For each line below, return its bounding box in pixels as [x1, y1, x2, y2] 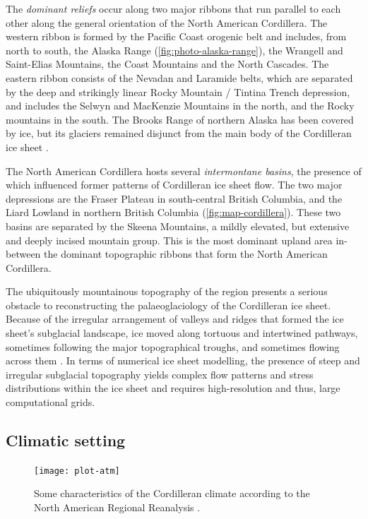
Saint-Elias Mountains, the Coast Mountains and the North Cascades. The [6, 56, 329, 71]
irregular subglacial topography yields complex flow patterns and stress [6, 366, 314, 381]
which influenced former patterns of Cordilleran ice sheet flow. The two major [6, 177, 343, 192]
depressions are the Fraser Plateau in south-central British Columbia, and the [6, 191, 343, 205]
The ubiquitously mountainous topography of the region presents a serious [6, 284, 328, 299]
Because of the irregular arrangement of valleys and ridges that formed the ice [6, 311, 344, 326]
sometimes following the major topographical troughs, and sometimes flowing [6, 339, 340, 354]
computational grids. [6, 395, 95, 410]
